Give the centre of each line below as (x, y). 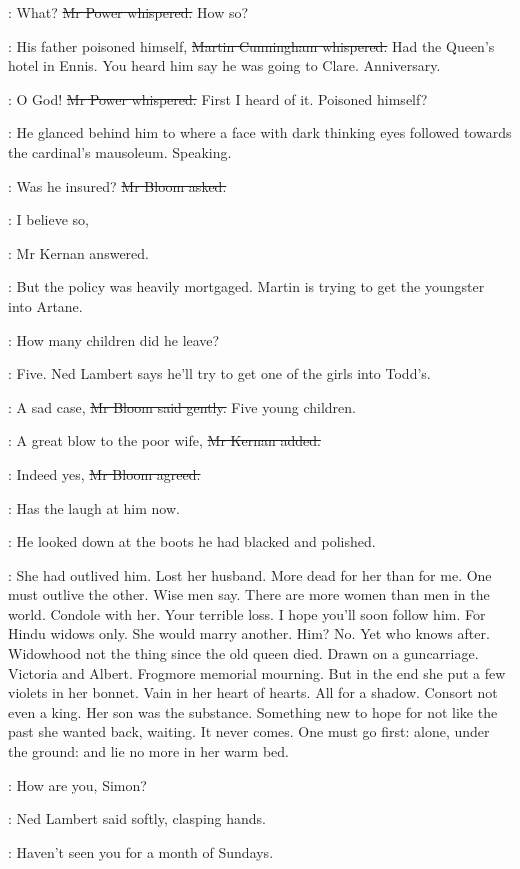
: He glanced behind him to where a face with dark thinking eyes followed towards (260, 132)
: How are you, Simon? (77, 784)
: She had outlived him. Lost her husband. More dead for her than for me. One (250, 574)
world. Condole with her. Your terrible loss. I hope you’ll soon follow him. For (247, 613)
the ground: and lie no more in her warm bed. (148, 751)
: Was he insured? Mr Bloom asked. (117, 185)
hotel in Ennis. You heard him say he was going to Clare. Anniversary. (224, 65)
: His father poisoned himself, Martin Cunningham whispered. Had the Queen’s (251, 45)
